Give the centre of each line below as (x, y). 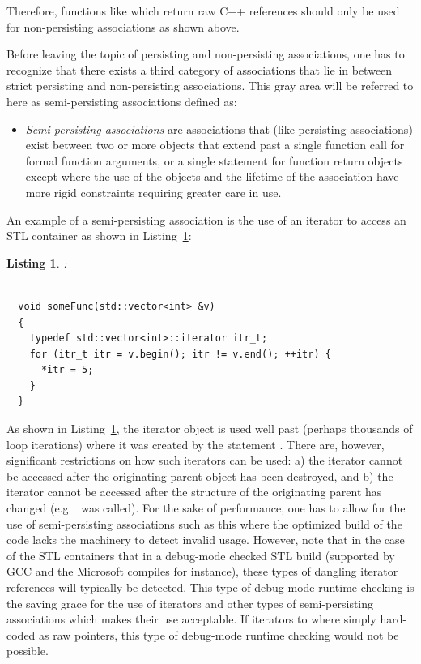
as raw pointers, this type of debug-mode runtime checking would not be (219, 634)
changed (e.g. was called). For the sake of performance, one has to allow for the (206, 508)
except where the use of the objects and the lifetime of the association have (212, 176)
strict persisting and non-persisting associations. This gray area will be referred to (210, 86)
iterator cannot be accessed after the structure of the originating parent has (194, 492)
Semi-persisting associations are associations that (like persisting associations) (219, 129)
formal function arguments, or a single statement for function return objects (214, 160)
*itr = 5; (67, 370)
